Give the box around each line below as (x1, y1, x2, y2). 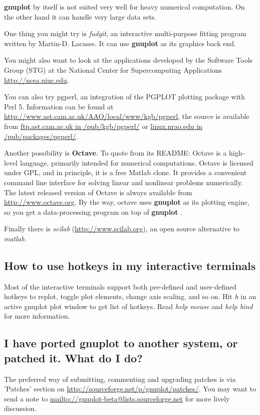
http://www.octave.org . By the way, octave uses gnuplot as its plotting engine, (4, 197, 249, 207)
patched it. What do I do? (4, 350, 143, 365)
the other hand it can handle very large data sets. (4, 11, 156, 22)
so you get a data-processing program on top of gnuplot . (4, 206, 183, 217)
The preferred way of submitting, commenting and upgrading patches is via (4, 373, 236, 384)
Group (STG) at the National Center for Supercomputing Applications (4, 64, 222, 75)
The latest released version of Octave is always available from (4, 187, 192, 197)
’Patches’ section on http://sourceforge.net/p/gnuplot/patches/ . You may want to (4, 383, 256, 394)
